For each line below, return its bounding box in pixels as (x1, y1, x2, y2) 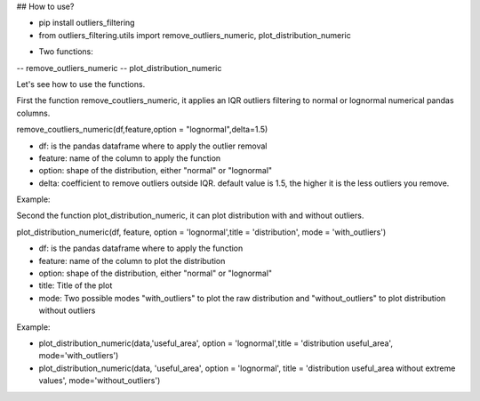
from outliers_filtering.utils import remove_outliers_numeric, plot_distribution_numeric (38, 29, 351, 40)
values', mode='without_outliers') (38, 375, 161, 386)
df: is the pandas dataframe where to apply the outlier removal (38, 140, 268, 151)
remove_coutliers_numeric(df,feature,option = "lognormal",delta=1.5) (16, 124, 268, 135)
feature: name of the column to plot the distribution (38, 255, 226, 266)
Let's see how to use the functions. (16, 78, 146, 89)
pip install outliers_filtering (38, 18, 135, 28)
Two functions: (38, 46, 93, 57)
